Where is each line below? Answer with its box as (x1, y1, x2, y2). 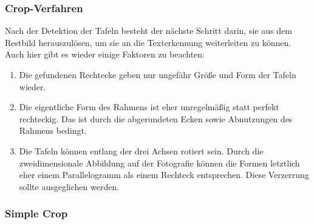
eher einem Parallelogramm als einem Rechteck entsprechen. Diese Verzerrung (19, 168, 309, 181)
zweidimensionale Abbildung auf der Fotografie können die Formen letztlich (19, 156, 300, 169)
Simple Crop (5, 206, 68, 221)
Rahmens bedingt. (19, 124, 87, 137)
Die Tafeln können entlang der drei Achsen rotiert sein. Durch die (19, 144, 264, 157)
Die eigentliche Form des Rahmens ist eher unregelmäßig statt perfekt (19, 100, 279, 113)
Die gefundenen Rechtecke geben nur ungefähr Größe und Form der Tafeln (19, 68, 296, 81)
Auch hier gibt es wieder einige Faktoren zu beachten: (5, 48, 205, 61)
